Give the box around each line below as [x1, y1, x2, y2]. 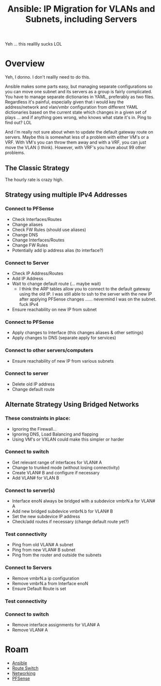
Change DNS [12, 232, 38, 237]
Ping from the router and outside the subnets [12, 552, 102, 558]
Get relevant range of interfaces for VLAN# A [12, 459, 102, 465]
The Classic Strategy [5, 164, 70, 172]
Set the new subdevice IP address [12, 514, 80, 519]
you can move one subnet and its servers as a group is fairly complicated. [5, 89, 152, 95]
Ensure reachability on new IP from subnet [12, 306, 97, 312]
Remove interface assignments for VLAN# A [12, 621, 100, 627]
